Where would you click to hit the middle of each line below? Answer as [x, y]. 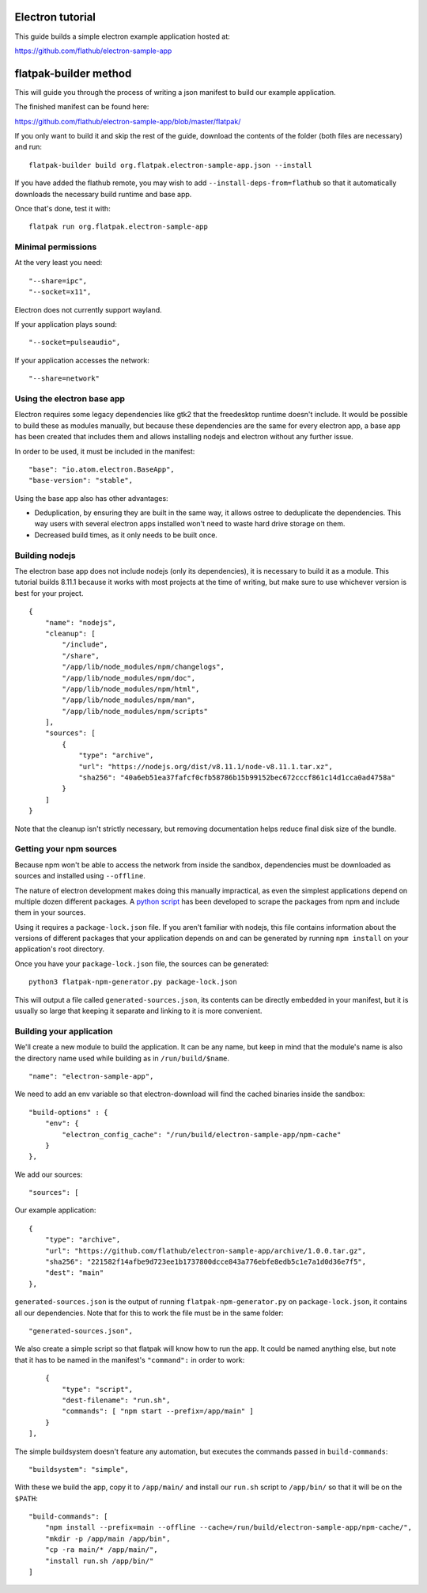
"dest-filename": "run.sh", [116, 1400]
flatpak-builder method [73, 73]
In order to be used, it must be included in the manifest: [105, 451]
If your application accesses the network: [82, 360]
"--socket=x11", [60, 292]
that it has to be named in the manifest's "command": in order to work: [130, 1360]
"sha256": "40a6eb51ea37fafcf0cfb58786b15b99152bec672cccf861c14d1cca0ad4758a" [237, 778]
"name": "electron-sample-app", [91, 1076]
